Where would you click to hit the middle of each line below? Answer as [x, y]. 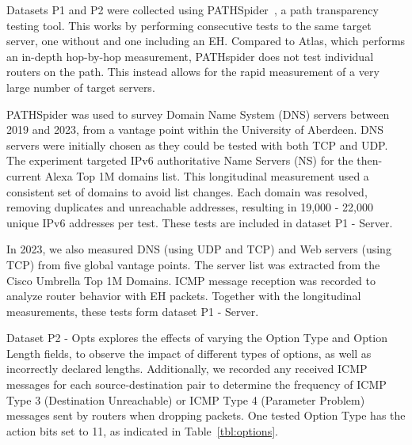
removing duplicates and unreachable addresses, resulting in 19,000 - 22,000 [190, 207]
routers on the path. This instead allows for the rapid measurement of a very [193, 72]
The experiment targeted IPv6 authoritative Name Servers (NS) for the [180, 160]
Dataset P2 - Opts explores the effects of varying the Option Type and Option [197, 338]
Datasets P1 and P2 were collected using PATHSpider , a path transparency [193, 10]
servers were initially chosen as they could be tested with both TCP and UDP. [197, 145]
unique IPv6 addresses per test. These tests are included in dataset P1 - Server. [200, 222]
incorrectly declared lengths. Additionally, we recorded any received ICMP [187, 369]
